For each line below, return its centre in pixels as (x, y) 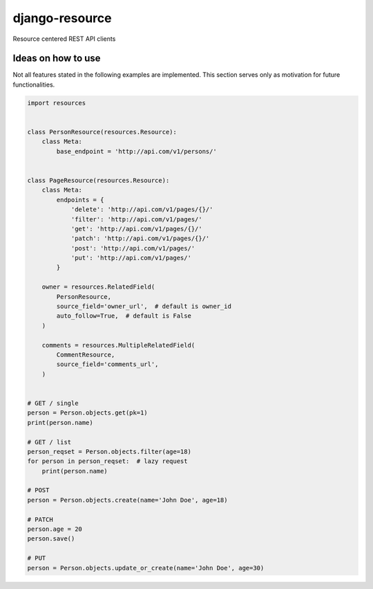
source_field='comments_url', (107, 364)
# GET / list (49, 442)
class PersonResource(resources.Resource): (102, 132)
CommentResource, (86, 354)
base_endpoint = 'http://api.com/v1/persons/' (136, 151)
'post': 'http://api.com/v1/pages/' (133, 248)
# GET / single (53, 403)
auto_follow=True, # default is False (124, 316)
